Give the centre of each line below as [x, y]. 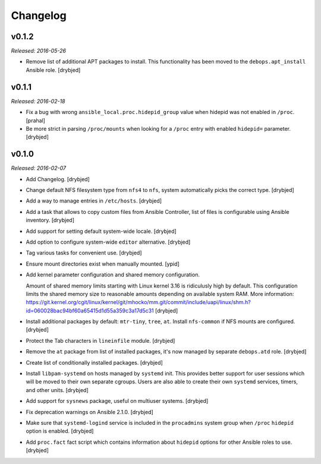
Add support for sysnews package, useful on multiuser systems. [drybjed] [117, 401]
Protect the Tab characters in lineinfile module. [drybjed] [100, 340]
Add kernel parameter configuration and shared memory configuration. [113, 275]
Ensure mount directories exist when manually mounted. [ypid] [103, 264]
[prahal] [36, 120]
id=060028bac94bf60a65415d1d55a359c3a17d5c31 [90, 310]
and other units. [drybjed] [57, 390]
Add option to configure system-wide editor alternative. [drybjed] [108, 242]
